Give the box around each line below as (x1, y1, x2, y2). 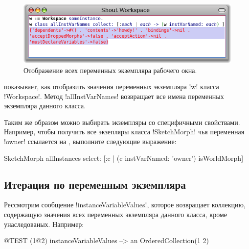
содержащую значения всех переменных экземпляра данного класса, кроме (4, 209, 227, 220)
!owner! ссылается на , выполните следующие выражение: (4, 136, 177, 147)
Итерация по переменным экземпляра (4, 176, 186, 192)
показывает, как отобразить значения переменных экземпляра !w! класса (4, 81, 219, 92)
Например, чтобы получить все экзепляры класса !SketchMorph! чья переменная (4, 126, 245, 137)
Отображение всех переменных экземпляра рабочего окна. (23, 65, 197, 75)
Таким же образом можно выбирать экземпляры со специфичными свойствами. (4, 117, 240, 127)
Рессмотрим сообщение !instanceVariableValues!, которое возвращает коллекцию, (4, 199, 246, 210)
